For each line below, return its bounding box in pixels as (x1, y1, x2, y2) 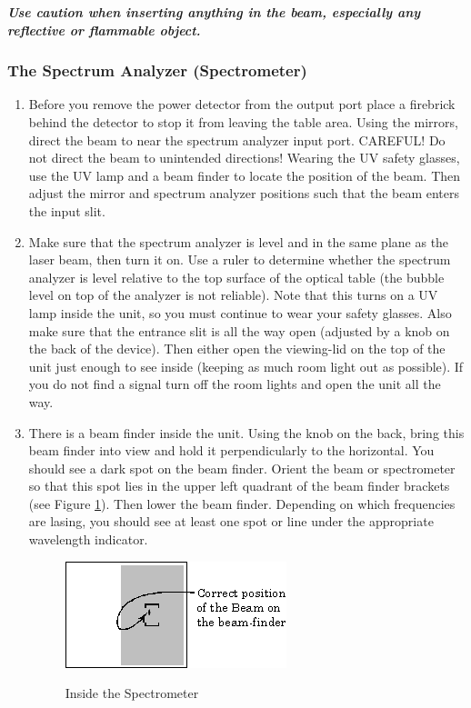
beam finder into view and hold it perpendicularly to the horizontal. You (28, 441, 435, 460)
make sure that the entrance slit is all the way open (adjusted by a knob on (28, 321, 450, 340)
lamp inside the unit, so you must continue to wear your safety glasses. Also (28, 303, 452, 322)
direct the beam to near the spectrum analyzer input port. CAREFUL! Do (28, 130, 446, 149)
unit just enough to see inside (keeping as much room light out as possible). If (28, 356, 464, 375)
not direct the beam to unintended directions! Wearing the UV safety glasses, (28, 148, 460, 167)
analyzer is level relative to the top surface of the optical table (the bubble (28, 267, 445, 286)
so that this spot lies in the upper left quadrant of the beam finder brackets (28, 476, 450, 495)
